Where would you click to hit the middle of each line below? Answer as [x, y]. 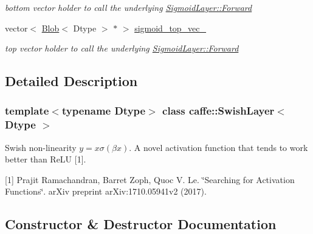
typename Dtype [104, 111]
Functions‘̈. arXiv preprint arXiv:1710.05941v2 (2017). [106, 191]
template [27, 111]
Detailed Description [71, 81]
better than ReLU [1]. [46, 159]
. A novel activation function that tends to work [218, 147]
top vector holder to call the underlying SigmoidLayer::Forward [122, 48]
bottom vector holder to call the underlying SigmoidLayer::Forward [129, 7]
